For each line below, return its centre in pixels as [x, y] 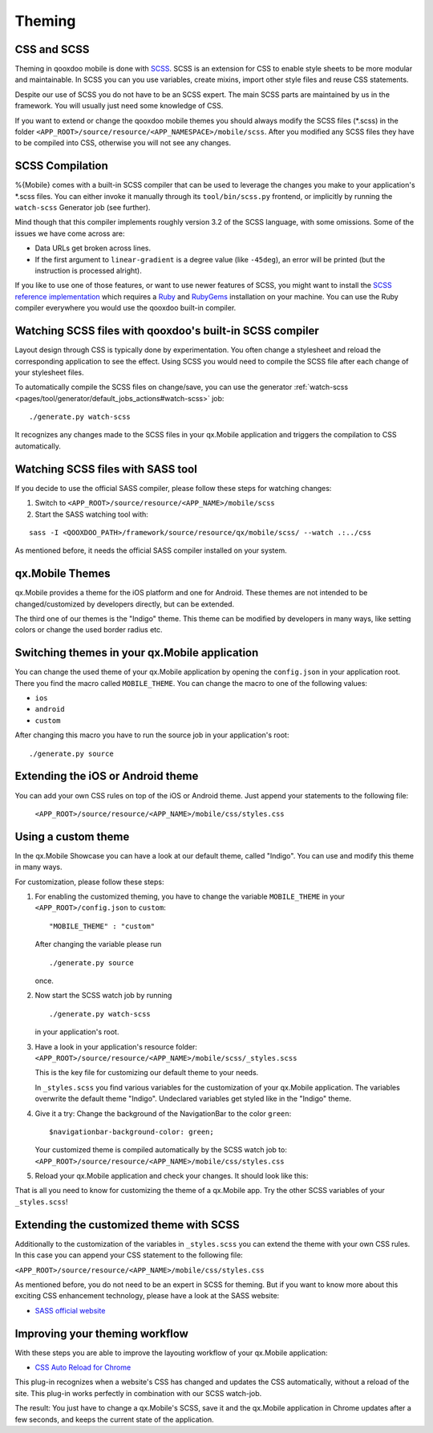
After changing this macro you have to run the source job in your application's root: [152, 735]
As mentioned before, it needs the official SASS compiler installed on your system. [151, 550]
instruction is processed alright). [88, 271]
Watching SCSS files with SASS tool [106, 469]
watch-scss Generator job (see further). [83, 208]
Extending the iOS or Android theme [107, 776]
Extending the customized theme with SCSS [127, 1225]
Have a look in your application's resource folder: [116, 1046]
